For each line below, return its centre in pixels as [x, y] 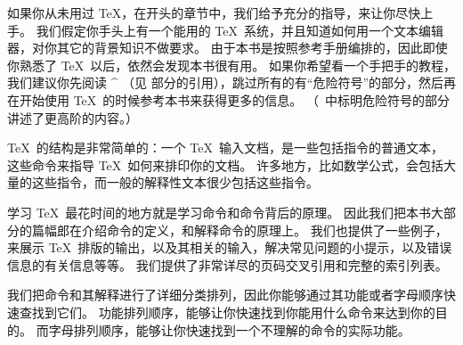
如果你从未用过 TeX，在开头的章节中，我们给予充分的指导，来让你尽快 [214, 12]
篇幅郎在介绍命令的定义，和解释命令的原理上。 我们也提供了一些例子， [240, 230]
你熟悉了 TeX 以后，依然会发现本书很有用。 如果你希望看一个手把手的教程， [231, 65]
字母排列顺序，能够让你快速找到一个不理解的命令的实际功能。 [229, 329]
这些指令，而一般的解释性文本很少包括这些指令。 [175, 182]
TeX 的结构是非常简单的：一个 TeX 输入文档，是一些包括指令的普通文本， [225, 148]
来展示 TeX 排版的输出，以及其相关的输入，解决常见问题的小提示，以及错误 [230, 247]
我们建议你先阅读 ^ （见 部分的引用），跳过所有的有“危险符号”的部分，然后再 [231, 82]
